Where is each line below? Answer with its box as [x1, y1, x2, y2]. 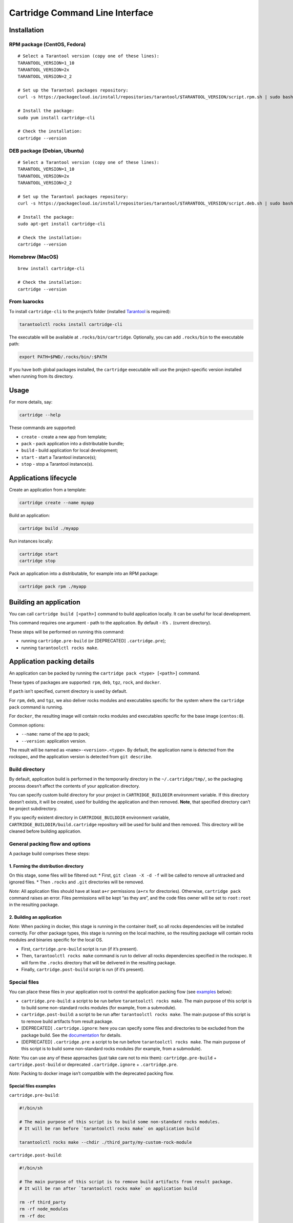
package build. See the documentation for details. [21, 1032, 122, 1038]
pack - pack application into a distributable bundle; [21, 441, 125, 447]
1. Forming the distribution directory [9, 863, 84, 869]
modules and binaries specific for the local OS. [9, 937, 104, 943]
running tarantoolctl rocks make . [21, 645, 99, 651]
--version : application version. [21, 738, 86, 744]
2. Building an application [9, 914, 62, 920]
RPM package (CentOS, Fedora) [9, 41, 86, 47]
